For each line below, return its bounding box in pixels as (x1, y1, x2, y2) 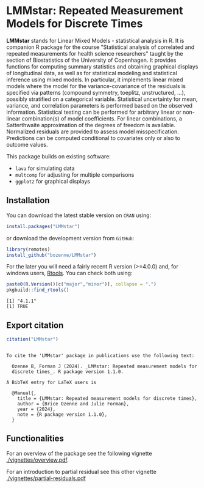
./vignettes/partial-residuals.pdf (6, 475, 86, 482)
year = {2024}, (17, 406, 56, 412)
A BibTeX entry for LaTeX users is (6, 379, 97, 385)
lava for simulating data (15, 165, 75, 172)
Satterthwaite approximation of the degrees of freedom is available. (6, 121, 176, 128)
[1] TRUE (6, 303, 29, 309)
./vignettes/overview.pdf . (6, 456, 69, 464)
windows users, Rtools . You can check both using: (6, 270, 133, 277)
